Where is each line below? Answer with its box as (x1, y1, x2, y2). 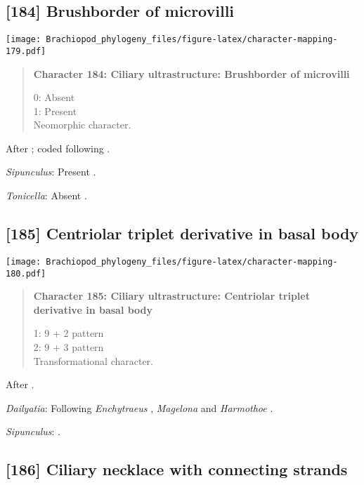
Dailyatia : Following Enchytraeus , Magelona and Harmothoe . (6, 400, 273, 415)
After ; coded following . (6, 140, 110, 155)
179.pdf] (6, 46, 46, 56)
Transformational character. (33, 353, 153, 368)
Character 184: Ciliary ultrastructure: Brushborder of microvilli (33, 66, 350, 81)
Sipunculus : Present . (6, 164, 96, 179)
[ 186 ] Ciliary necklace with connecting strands (6, 458, 348, 480)
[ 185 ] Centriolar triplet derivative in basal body (6, 222, 359, 244)
